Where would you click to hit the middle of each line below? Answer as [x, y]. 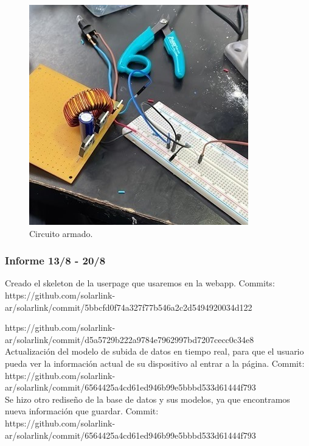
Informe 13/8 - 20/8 [55, 260]
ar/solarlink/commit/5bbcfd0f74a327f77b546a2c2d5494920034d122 [129, 307]
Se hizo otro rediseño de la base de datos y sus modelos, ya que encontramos [148, 399]
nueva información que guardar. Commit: [82, 411]
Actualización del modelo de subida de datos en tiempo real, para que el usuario [154, 351]
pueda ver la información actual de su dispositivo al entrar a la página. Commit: [155, 363]
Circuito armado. [61, 233]
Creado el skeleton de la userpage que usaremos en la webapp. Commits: [140, 283]
